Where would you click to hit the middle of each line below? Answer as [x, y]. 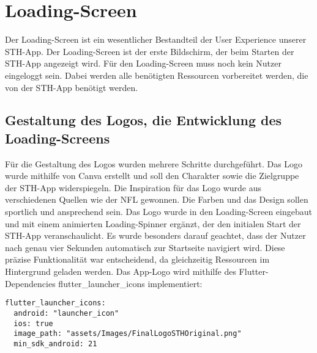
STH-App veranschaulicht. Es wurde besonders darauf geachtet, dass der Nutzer [155, 235]
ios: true [33, 323]
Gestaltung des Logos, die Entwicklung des [144, 120]
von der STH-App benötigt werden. [72, 87]
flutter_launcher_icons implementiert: [130, 283]
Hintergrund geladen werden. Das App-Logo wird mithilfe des [121, 271]
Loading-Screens [58, 138]
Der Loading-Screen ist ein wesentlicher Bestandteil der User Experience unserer [156, 39]
